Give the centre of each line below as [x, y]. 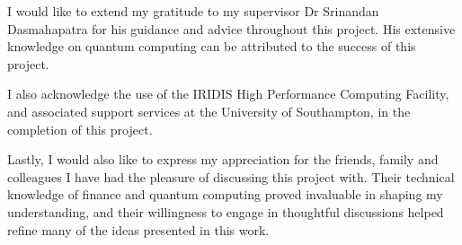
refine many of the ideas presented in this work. [138, 229]
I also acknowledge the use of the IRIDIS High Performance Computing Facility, [228, 94]
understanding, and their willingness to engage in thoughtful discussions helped [226, 211]
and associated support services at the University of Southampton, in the [209, 111]
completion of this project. [80, 129]
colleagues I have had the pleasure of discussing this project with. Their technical [231, 176]
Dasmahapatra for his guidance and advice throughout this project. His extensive [231, 28]
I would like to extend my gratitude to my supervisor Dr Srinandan [193, 11]
